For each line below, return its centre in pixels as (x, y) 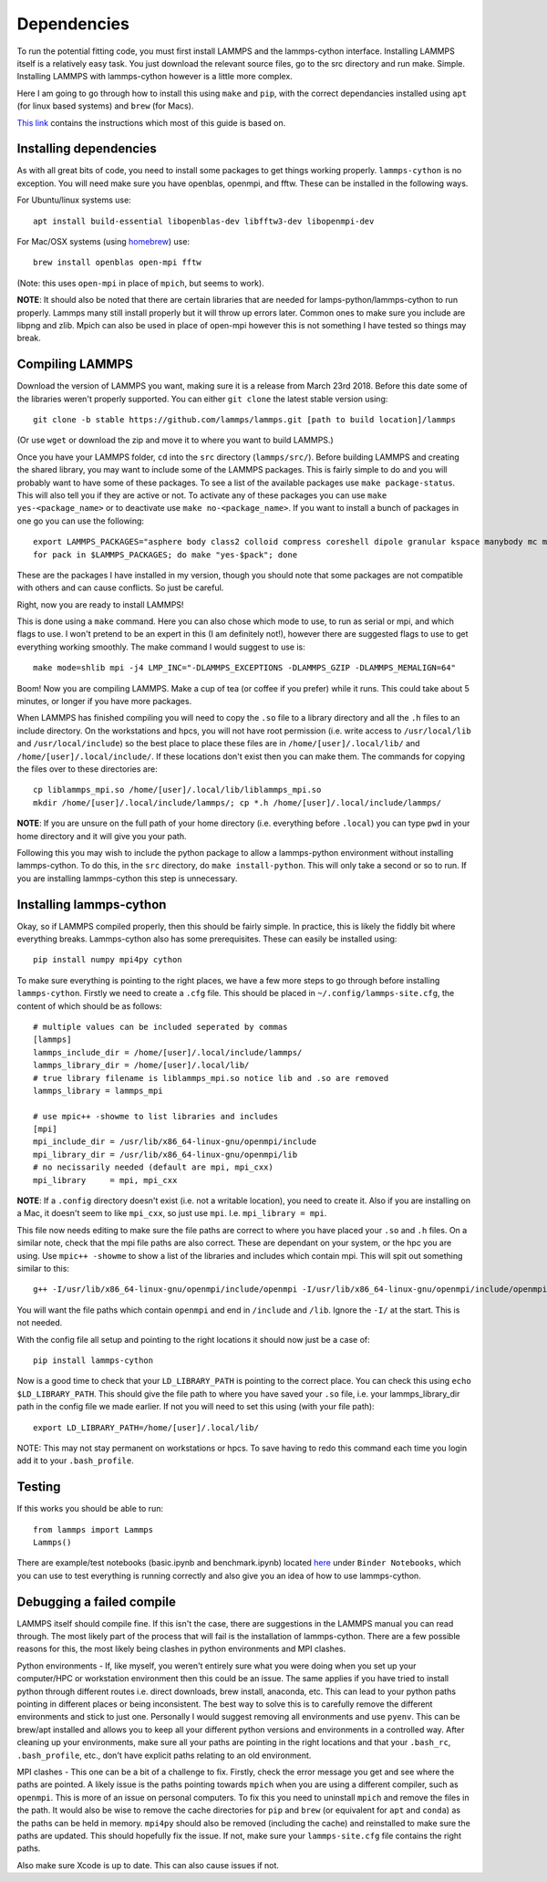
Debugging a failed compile (97, 1601)
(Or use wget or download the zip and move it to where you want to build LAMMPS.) (175, 440)
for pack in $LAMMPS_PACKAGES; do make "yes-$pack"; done (165, 555)
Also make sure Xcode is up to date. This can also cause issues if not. (148, 1865)
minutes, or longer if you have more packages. (104, 702)
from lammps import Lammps (93, 1529)
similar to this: (43, 1269)
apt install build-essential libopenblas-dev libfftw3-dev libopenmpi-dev (204, 221)
